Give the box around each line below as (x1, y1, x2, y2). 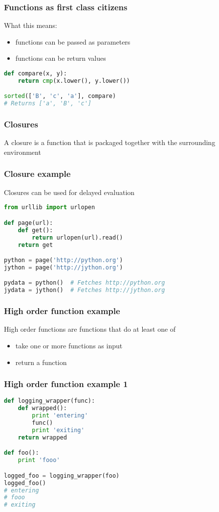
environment (4, 146, 41, 157)
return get (18, 241, 53, 248)
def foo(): (4, 449, 39, 457)
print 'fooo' (18, 457, 60, 464)
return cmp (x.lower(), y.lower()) (18, 77, 130, 84)
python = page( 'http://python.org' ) (4, 257, 123, 264)
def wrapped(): (18, 405, 67, 412)
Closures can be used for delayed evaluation (4, 187, 135, 197)
